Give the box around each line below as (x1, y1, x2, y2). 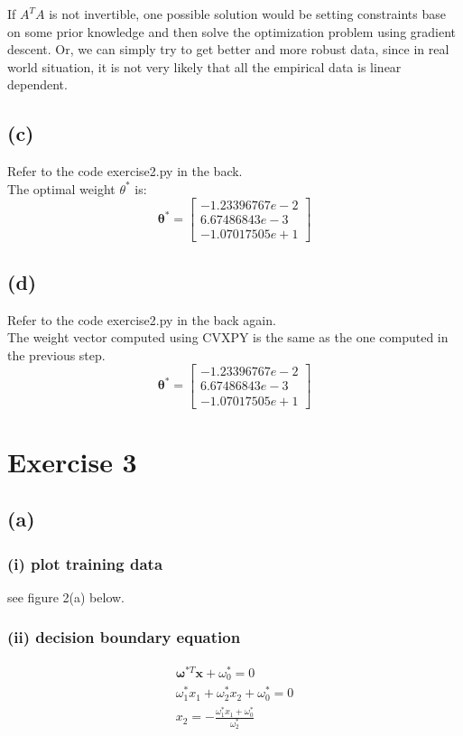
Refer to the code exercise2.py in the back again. (7, 310, 276, 329)
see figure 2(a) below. (7, 587, 125, 606)
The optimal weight (7, 179, 116, 198)
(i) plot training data (7, 552, 163, 574)
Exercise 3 (7, 443, 137, 480)
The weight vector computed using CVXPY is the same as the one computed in (7, 328, 449, 347)
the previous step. (7, 345, 106, 364)
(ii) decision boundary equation (7, 626, 241, 648)
